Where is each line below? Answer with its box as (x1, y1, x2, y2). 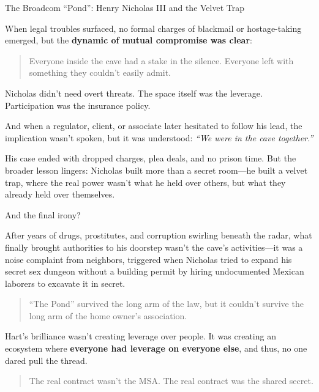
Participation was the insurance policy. (5, 98, 151, 111)
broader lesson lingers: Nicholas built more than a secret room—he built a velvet (5, 163, 308, 176)
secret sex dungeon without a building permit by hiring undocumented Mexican (5, 265, 304, 278)
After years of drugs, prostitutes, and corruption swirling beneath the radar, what (5, 229, 312, 242)
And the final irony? (5, 208, 81, 221)
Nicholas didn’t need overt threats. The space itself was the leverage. (5, 86, 263, 99)
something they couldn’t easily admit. (29, 66, 171, 79)
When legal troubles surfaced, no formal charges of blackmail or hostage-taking (5, 21, 302, 34)
